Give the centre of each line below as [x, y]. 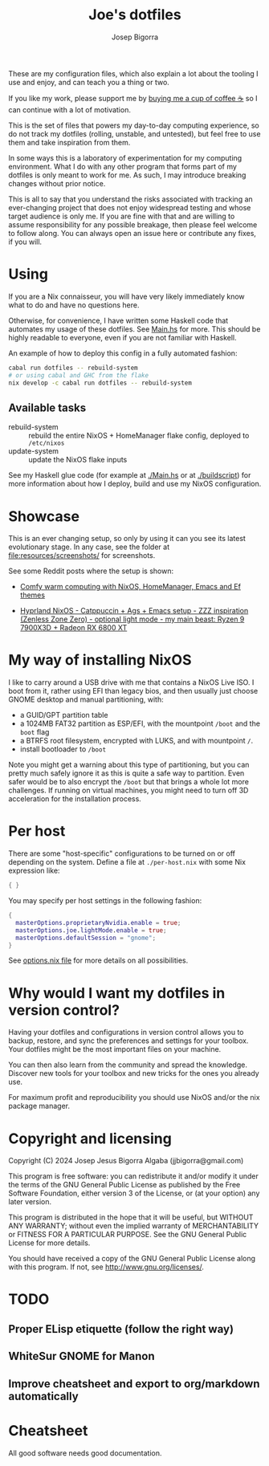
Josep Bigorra [135, 37]
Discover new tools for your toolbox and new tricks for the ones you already [134, 1073]
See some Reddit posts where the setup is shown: [91, 571]
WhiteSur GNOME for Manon [82, 1356]
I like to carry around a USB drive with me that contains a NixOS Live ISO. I [131, 682]
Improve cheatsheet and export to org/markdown [134, 1384]
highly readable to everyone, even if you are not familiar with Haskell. [122, 337]
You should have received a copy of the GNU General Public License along [132, 1259]
